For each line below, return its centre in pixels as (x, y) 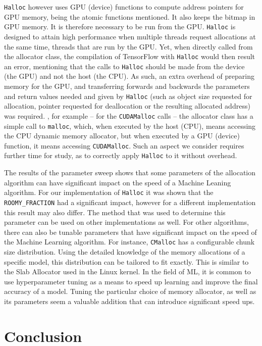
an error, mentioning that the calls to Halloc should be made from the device (124, 66)
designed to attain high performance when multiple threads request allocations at (130, 36)
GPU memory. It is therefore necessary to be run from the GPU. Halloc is (120, 27)
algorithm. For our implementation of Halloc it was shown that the (109, 192)
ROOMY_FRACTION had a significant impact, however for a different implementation (130, 202)
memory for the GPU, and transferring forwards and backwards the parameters (127, 86)
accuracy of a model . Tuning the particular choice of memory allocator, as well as (130, 291)
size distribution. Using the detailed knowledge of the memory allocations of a (125, 252)
